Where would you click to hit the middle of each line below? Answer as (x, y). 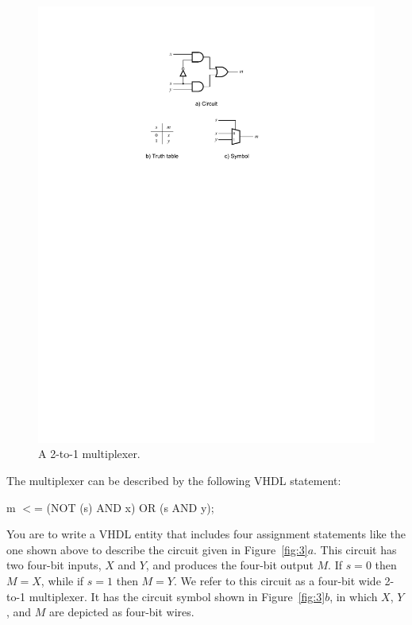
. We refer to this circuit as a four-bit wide (277, 581)
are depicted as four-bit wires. (122, 612)
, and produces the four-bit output (229, 565)
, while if (62, 581)
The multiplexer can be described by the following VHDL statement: (174, 481)
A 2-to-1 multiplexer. (89, 454)
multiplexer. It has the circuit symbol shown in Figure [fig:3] (177, 596)
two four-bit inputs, (54, 565)
